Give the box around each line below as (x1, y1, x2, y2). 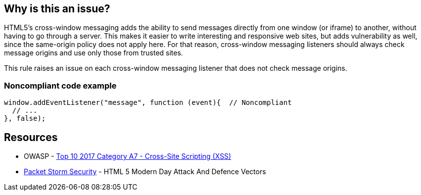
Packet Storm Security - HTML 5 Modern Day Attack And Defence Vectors (24, 167, 266, 176)
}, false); (4, 114, 46, 123)
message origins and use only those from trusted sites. (4, 49, 183, 57)
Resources (4, 131, 58, 144)
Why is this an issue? (4, 2, 110, 15)
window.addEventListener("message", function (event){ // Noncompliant (4, 98, 292, 107)
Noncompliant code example (4, 80, 117, 91)
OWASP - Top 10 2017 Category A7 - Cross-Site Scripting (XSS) (24, 152, 232, 161)
